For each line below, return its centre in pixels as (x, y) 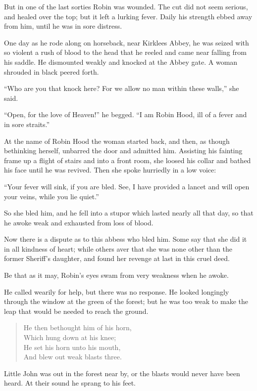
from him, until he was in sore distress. (63, 26)
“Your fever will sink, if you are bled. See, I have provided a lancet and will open (127, 186)
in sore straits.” (27, 124)
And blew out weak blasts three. (73, 357)
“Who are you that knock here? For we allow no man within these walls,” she (122, 88)
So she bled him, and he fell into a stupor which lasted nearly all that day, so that (129, 213)
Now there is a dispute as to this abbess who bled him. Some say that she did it (126, 239)
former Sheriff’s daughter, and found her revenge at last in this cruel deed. (117, 258)
